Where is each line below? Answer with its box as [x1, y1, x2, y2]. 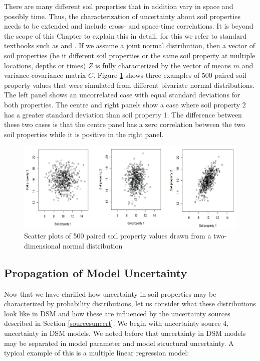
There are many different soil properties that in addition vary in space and [4, 1, 233, 11]
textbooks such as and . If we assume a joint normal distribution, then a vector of [4, 40, 255, 51]
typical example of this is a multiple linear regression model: [4, 347, 189, 358]
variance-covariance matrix [4, 70, 86, 80]
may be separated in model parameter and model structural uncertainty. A [4, 337, 234, 348]
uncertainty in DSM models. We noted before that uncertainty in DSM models [4, 328, 246, 338]
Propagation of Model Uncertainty [4, 265, 187, 280]
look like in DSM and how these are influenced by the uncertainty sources [4, 308, 230, 318]
